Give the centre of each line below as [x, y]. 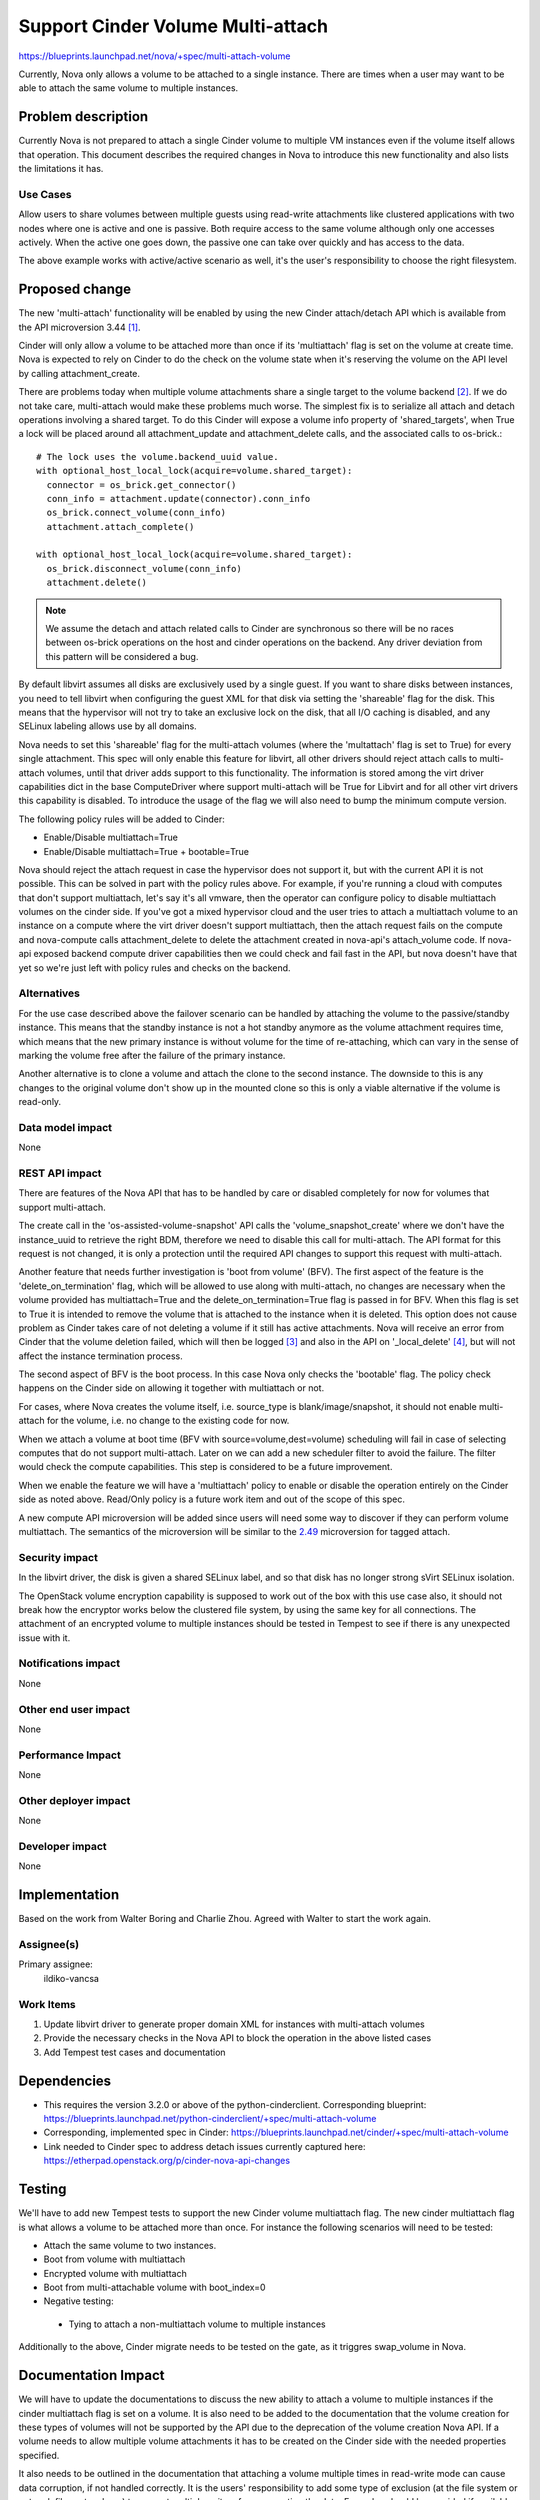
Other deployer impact [74, 1800]
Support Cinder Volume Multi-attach [173, 26]
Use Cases [45, 194]
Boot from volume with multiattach [114, 2259]
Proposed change [75, 289]
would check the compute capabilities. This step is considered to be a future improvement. [205, 1467]
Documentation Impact [91, 2375]
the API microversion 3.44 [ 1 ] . [79, 327]
